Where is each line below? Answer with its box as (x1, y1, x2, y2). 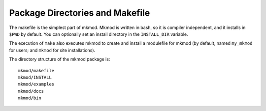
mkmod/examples (18, 82, 55, 87)
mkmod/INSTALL (18, 74, 52, 80)
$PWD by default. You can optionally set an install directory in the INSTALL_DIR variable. (9, 31, 188, 37)
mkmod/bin (18, 95, 41, 101)
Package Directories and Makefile (9, 7, 150, 18)
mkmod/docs (18, 88, 44, 94)
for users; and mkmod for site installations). (9, 47, 96, 53)
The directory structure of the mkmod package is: (9, 56, 110, 62)
